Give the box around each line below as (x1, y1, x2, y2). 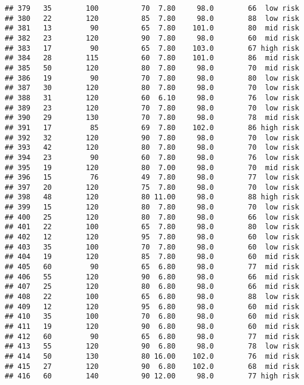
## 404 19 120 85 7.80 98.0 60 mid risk (5, 252, 299, 261)
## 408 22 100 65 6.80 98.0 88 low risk (5, 292, 299, 301)
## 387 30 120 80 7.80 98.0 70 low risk (5, 84, 299, 93)
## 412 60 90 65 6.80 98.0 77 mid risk (5, 332, 299, 341)
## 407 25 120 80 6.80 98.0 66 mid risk (5, 282, 299, 291)
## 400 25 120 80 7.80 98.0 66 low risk (5, 212, 299, 221)
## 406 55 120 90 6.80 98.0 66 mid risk (5, 272, 299, 281)
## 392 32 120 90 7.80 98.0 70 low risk (5, 133, 299, 142)
